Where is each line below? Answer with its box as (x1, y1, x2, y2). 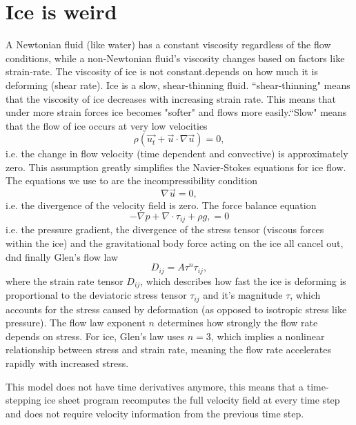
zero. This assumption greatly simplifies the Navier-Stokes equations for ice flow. (6, 159, 346, 174)
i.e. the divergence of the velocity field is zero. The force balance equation (6, 198, 317, 212)
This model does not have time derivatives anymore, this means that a (6, 379, 304, 393)
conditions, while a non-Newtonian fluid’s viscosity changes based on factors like (6, 50, 345, 65)
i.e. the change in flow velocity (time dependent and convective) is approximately (6, 146, 348, 161)
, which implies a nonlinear (210, 328, 325, 343)
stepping (6, 393, 41, 407)
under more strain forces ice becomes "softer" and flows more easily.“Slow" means (6, 105, 347, 119)
